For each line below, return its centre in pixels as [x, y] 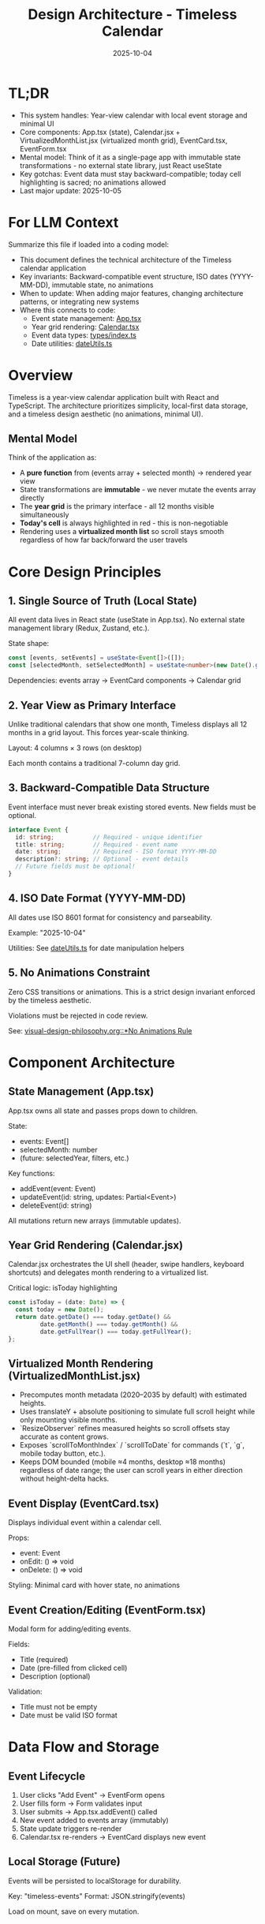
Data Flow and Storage [84, 1747]
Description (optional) [55, 1676]
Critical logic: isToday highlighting [63, 1288]
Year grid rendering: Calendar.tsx [85, 327]
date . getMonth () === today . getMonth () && [109, 1324]
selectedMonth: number [59, 1149]
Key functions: [32, 1173]
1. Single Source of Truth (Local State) [103, 601]
